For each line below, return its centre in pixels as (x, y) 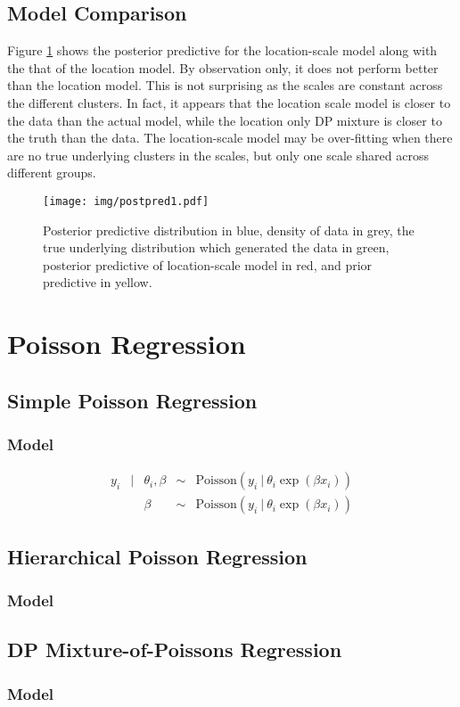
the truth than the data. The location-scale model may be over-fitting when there (230, 138)
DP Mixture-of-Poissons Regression (175, 649)
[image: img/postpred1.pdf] (126, 201)
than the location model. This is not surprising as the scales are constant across (225, 85)
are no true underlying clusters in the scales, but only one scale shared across (218, 155)
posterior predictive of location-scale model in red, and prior (208, 264)
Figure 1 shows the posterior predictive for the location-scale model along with (222, 50)
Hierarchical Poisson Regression (157, 556)
